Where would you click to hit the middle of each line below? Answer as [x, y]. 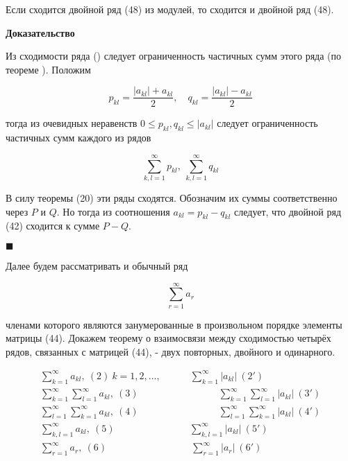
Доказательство [40, 32]
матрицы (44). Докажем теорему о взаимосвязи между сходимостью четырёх [168, 338]
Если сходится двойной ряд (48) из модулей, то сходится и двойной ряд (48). [170, 9]
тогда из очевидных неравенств [72, 123]
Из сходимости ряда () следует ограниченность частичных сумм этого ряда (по [174, 56]
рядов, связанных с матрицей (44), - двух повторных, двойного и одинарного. [171, 351]
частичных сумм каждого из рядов [78, 138]
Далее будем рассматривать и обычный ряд [97, 265]
